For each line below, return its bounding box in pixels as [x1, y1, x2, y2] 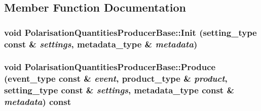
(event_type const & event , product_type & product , [4, 72, 228, 85]
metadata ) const [4, 95, 71, 108]
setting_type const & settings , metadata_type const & [4, 84, 235, 96]
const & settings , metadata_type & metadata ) [4, 37, 198, 50]
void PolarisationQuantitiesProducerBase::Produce [4, 61, 216, 73]
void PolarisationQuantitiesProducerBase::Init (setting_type [4, 26, 257, 38]
